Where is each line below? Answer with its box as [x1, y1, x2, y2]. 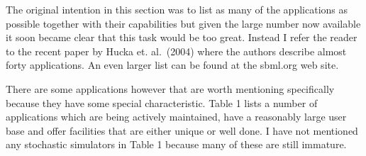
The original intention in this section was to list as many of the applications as [6, 2, 348, 16]
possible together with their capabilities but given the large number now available [6, 16, 361, 30]
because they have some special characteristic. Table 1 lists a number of [6, 95, 318, 110]
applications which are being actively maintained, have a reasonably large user [6, 109, 347, 124]
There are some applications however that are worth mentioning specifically [6, 81, 335, 96]
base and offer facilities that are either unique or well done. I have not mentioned [6, 123, 358, 138]
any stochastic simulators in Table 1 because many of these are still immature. [6, 137, 347, 152]
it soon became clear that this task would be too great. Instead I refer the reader [6, 30, 357, 45]
